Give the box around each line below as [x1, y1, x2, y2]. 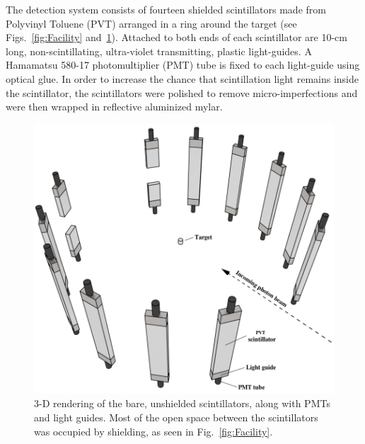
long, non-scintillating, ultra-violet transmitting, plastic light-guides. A [6, 43, 312, 58]
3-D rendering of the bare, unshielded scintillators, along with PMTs [34, 396, 330, 411]
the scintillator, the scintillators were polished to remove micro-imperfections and [6, 85, 358, 100]
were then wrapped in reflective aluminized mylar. [6, 99, 223, 114]
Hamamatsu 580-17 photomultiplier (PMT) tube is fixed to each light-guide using [6, 57, 360, 72]
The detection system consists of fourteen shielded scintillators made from [6, 2, 326, 16]
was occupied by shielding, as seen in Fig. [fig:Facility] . [34, 423, 273, 438]
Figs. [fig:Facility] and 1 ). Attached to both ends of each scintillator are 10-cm [6, 30, 347, 45]
